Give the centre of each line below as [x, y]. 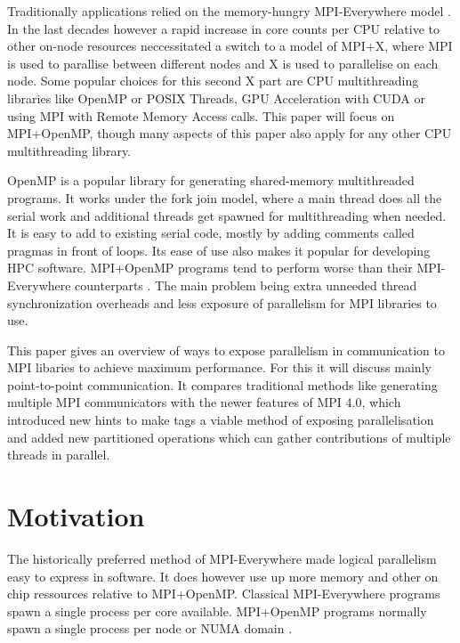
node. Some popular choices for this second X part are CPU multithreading [213, 81]
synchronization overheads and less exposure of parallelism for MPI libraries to [222, 302]
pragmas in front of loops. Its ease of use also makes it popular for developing [219, 250]
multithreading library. [69, 150]
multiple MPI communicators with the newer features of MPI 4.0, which [204, 402]
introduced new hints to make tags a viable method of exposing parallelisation [221, 420]
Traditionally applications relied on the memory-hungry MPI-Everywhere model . [229, 11]
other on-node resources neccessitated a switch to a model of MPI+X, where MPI [230, 46]
